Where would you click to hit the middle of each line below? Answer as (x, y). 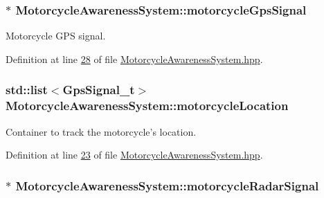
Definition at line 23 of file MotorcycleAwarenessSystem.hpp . (134, 155)
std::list (27, 90)
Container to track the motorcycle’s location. (101, 131)
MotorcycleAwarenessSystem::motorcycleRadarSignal (167, 185)
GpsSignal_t (99, 90)
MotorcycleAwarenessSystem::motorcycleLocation (147, 106)
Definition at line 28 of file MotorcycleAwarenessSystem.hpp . (134, 58)
